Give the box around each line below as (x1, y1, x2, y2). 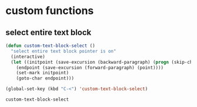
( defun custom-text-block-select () (5, 43, 95, 49)
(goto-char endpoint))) (16, 75, 75, 81)
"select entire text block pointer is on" (11, 48, 116, 54)
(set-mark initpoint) (16, 70, 69, 76)
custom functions (5, 4, 94, 18)
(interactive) (11, 54, 45, 60)
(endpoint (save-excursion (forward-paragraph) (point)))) (16, 64, 164, 71)
